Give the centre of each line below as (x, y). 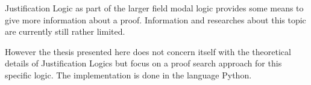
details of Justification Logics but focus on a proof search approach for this (143, 63)
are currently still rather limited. (65, 31)
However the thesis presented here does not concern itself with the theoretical (148, 51)
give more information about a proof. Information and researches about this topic (155, 19)
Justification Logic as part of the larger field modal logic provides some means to (154, 8)
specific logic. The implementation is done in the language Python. (128, 75)
